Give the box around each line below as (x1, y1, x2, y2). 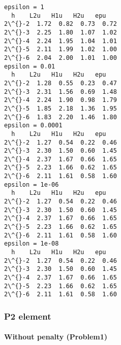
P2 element (4, 309, 51, 322)
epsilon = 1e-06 (4, 181, 59, 188)
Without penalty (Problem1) (4, 331, 108, 342)
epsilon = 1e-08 (4, 240, 59, 248)
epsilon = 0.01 (4, 62, 55, 70)
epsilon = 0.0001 (4, 122, 63, 129)
